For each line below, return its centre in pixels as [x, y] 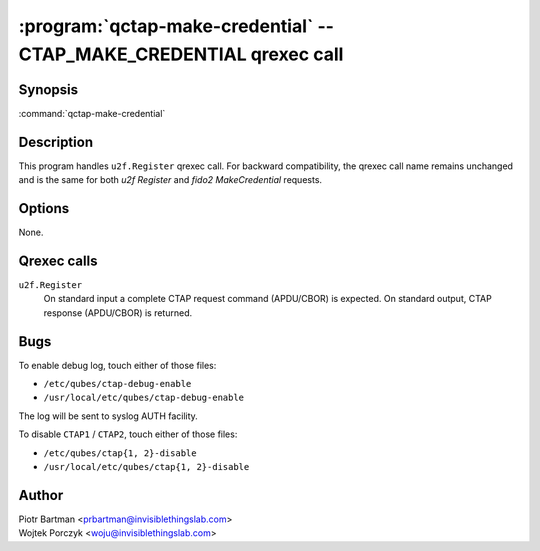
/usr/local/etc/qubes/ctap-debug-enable [144, 398]
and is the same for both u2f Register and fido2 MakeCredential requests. [170, 180]
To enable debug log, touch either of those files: [117, 365]
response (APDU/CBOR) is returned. [118, 312]
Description [56, 141]
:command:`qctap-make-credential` [92, 113]
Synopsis [48, 89]
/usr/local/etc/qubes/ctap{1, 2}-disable [146, 466]
